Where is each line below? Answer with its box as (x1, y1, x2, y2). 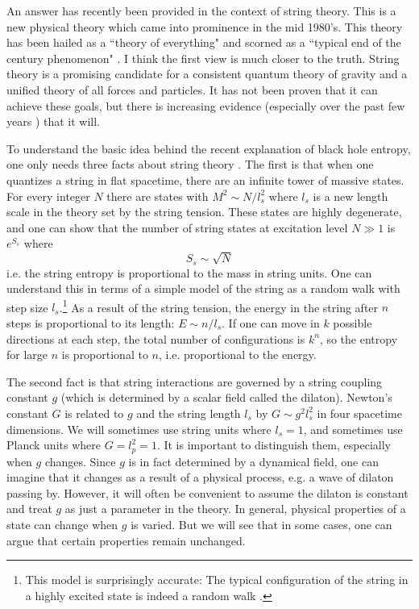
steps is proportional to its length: (6, 314, 175, 331)
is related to (64, 404, 124, 421)
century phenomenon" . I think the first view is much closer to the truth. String (6, 49, 400, 66)
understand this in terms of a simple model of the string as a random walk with (6, 280, 400, 297)
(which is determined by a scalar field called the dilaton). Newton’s (60, 389, 392, 406)
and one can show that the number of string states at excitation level (6, 219, 348, 236)
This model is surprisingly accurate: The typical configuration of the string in (25, 571, 409, 588)
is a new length (313, 187, 388, 204)
